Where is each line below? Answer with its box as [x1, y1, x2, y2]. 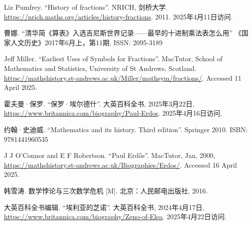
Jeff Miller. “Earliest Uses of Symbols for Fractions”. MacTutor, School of [4, 53, 223, 64]
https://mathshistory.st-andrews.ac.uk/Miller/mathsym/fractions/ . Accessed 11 [4, 72, 242, 83]
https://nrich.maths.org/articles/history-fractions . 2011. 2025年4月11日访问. [4, 11, 233, 21]
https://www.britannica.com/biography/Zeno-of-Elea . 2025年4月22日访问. [4, 211, 227, 222]
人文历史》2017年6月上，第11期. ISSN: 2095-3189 [10, 37, 162, 47]
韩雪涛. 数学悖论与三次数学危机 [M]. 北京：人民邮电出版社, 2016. [4, 185, 208, 195]
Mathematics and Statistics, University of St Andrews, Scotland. [4, 63, 197, 73]
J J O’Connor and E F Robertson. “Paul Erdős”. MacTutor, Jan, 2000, [4, 150, 216, 160]
